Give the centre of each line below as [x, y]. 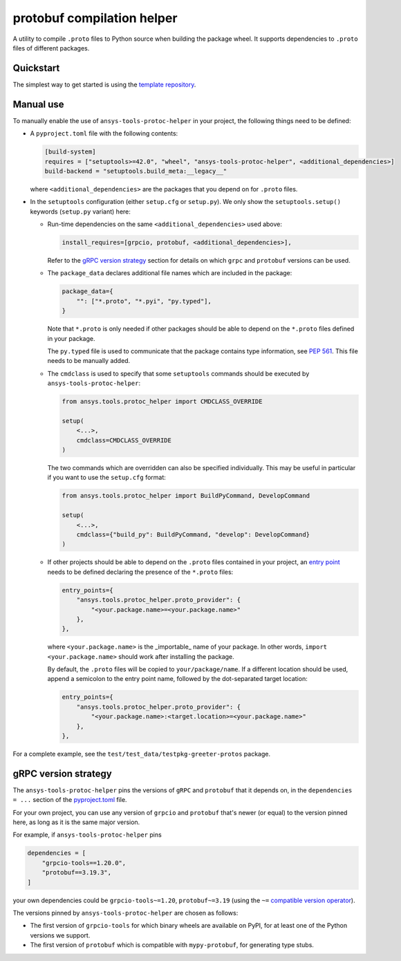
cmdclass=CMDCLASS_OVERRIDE [124, 440]
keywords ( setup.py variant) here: [81, 212]
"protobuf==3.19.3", [77, 873]
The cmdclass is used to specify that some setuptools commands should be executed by [178, 373]
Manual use [39, 104]
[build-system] [70, 152]
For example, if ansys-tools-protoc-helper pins [87, 835]
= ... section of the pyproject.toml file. [70, 800]
